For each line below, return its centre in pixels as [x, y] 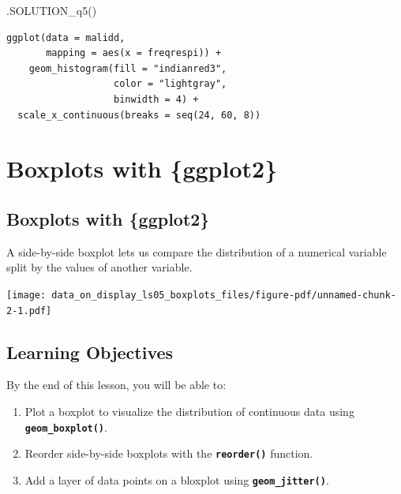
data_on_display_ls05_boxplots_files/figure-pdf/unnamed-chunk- [224, 295]
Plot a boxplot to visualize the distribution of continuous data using [189, 412]
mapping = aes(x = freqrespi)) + [134, 53]
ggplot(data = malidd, [66, 37]
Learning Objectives [90, 352]
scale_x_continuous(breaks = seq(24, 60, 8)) [139, 115]
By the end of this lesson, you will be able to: [116, 385]
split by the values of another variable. [99, 267]
